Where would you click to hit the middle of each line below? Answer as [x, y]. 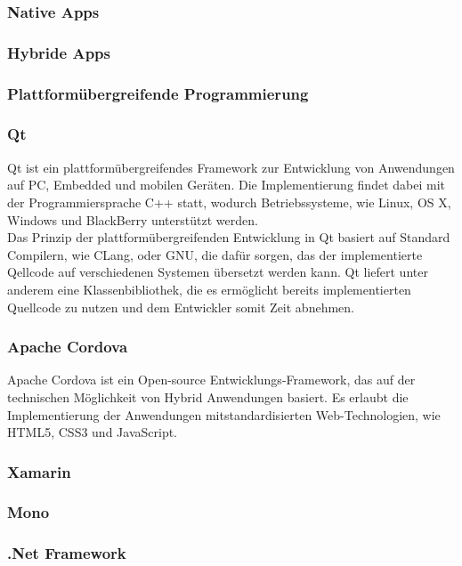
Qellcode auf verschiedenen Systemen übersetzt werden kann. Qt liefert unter [218, 272]
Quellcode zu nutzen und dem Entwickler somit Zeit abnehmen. [181, 307]
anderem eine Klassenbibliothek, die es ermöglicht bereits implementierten [209, 289]
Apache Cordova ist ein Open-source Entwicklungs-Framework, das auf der [211, 380]
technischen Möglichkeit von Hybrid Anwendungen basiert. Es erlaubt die [208, 396]
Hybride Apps [59, 52]
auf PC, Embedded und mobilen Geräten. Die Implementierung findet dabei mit [226, 185]
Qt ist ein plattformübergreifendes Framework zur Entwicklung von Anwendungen [231, 167]
